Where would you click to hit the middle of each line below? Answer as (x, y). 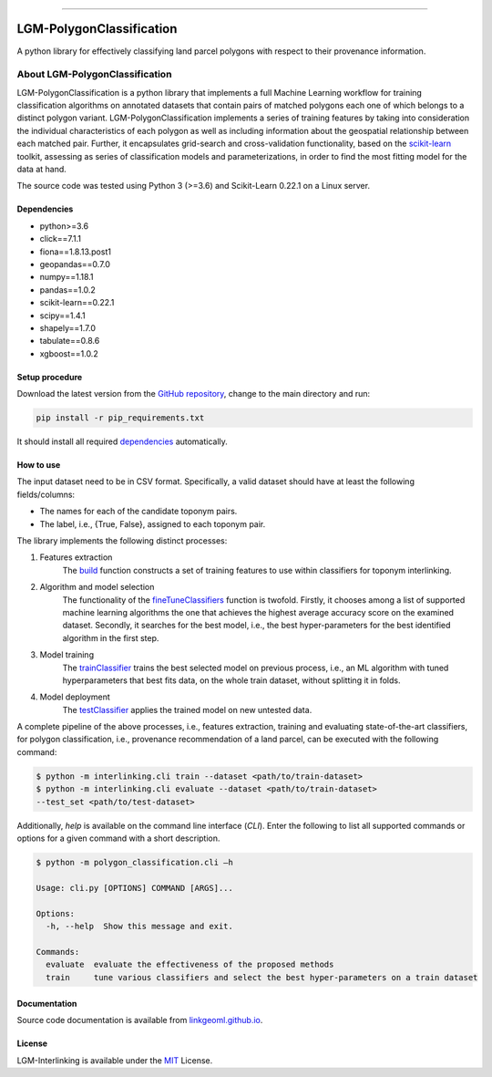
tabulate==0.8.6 (70, 341)
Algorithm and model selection (97, 587)
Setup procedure (50, 377)
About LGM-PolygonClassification (94, 75)
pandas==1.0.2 (67, 290)
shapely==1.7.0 (67, 327)
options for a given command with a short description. (118, 838)
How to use (39, 465)
